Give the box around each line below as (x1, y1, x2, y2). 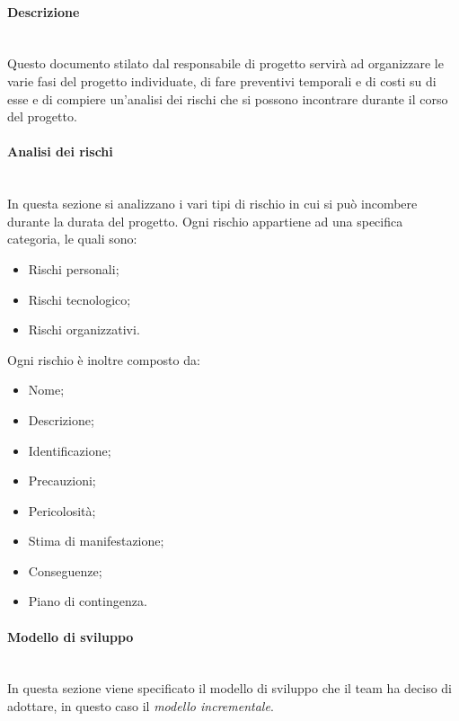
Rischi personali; (28, 259, 119, 278)
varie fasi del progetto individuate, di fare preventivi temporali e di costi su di (7, 71, 437, 90)
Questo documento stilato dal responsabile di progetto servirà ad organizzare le (7, 54, 444, 73)
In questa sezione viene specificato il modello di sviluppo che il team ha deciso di (7, 679, 453, 698)
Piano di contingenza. (28, 592, 147, 610)
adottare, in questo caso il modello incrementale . (7, 697, 274, 716)
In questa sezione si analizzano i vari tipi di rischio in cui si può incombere (7, 194, 418, 213)
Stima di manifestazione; (28, 531, 164, 550)
